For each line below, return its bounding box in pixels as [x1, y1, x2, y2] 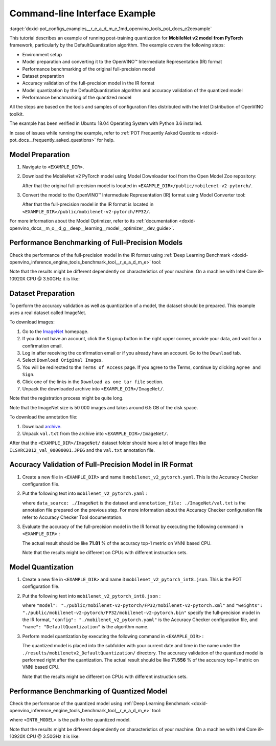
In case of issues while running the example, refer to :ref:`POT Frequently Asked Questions [9, 129, 201, 136]
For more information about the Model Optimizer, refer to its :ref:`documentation [9, 218, 178, 224]
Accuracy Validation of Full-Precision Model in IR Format [9, 460, 193, 469]
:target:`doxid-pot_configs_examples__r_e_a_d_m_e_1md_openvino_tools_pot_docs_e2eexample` [9, 26, 212, 32]
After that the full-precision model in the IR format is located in [22, 201, 154, 207]
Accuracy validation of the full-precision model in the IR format [22, 80, 155, 86]
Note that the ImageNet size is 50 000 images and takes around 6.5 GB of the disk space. [9, 404, 198, 410]
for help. [97, 137, 115, 143]
